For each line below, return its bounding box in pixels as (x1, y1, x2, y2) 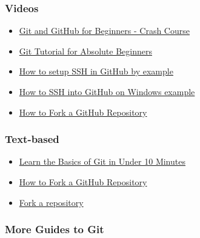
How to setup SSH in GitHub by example (19, 65, 173, 78)
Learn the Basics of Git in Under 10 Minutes (19, 155, 185, 168)
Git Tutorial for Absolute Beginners (19, 44, 152, 57)
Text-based (5, 131, 59, 147)
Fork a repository (19, 196, 84, 208)
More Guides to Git (5, 222, 104, 237)
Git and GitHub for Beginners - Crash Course (19, 24, 190, 37)
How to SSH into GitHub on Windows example (19, 85, 195, 98)
